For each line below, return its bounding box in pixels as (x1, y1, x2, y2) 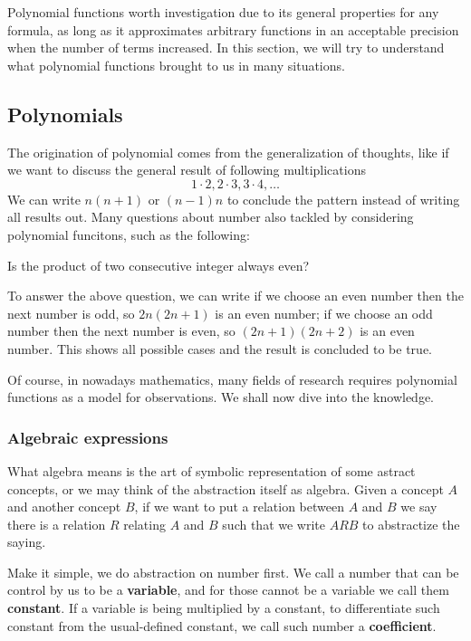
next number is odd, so (7, 303, 135, 322)
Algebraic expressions (7, 426, 168, 448)
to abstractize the (362, 514, 460, 533)
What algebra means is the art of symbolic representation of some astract (7, 461, 416, 480)
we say (400, 497, 437, 516)
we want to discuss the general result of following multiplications (7, 160, 366, 179)
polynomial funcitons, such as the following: (7, 225, 250, 244)
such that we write (222, 514, 325, 533)
